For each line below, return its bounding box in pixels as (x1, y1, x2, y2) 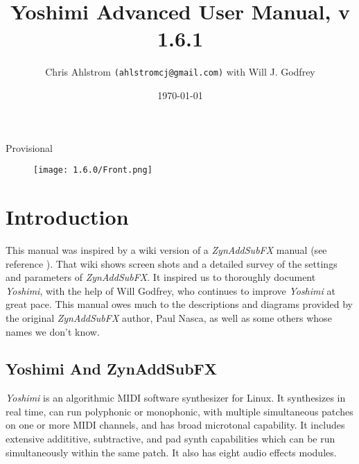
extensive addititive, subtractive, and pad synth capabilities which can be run (6, 431, 335, 446)
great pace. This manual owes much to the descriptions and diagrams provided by (6, 297, 353, 311)
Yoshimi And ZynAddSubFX (6, 358, 218, 379)
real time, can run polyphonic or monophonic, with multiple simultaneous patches (6, 404, 353, 418)
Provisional (6, 140, 53, 155)
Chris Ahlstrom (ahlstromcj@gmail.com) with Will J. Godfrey (45, 65, 315, 79)
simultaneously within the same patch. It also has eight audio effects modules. (6, 445, 337, 459)
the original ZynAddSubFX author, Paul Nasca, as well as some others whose (6, 310, 332, 325)
